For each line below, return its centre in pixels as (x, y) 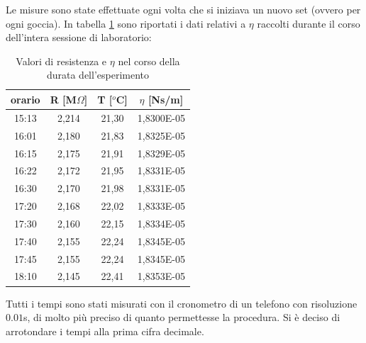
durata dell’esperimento (98, 75)
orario (26, 99)
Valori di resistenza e (61, 61)
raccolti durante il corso (309, 23)
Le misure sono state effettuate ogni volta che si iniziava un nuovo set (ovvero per (183, 9)
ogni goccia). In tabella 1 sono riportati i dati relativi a (126, 23)
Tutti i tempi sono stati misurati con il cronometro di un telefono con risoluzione (182, 303)
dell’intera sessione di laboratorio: (79, 37)
